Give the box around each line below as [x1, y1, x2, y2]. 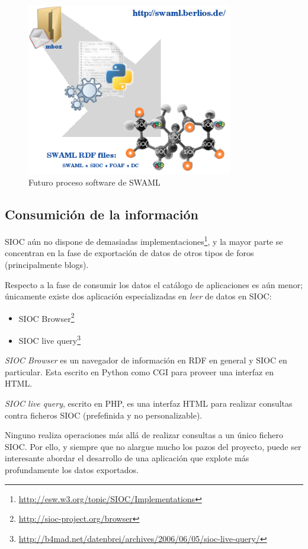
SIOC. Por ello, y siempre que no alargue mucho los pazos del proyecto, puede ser [5, 440, 301, 452]
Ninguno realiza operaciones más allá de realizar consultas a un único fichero [5, 429, 283, 441]
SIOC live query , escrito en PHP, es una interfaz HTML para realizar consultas [5, 397, 293, 410]
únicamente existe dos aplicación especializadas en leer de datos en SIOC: [5, 290, 272, 302]
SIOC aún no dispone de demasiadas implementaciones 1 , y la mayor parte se [5, 234, 283, 247]
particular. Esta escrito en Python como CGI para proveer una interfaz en [5, 365, 274, 378]
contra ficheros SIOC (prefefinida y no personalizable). [5, 408, 203, 421]
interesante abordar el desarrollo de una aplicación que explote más [5, 452, 249, 464]
